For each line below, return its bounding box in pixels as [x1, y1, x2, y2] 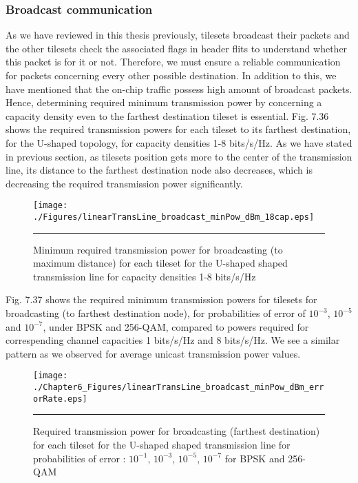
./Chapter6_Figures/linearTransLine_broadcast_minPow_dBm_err [33, 382, 324, 393]
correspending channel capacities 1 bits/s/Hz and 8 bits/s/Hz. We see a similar [6, 333, 340, 347]
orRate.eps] [33, 393, 87, 404]
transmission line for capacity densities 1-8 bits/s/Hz [33, 269, 256, 283]
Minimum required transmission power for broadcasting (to [33, 242, 283, 256]
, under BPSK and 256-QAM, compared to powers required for [43, 319, 309, 333]
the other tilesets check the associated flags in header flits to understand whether [6, 41, 348, 55]
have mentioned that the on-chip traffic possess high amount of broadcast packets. [6, 81, 352, 96]
